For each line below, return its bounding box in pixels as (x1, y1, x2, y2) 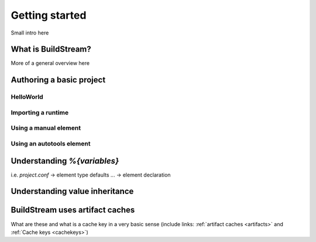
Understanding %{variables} (11, 155, 119, 166)
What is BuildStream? (11, 44, 92, 54)
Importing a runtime (11, 108, 69, 116)
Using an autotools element (11, 139, 91, 147)
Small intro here (11, 29, 49, 36)
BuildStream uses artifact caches (11, 205, 135, 215)
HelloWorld (11, 93, 43, 101)
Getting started (11, 9, 87, 22)
